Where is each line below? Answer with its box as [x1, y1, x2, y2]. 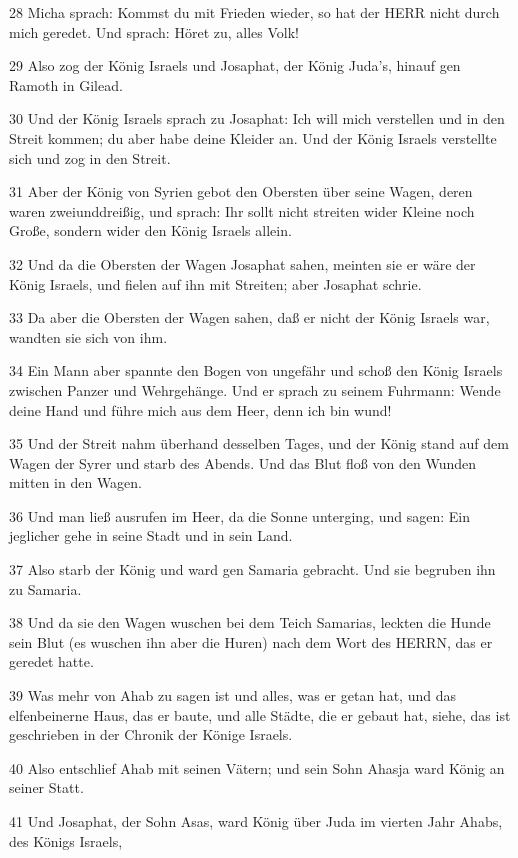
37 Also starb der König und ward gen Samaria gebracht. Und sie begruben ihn [9, 559, 496, 580]
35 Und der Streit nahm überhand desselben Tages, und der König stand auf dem [9, 433, 509, 454]
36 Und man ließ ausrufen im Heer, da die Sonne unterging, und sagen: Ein [9, 505, 470, 526]
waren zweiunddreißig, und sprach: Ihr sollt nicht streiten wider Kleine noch [9, 200, 475, 221]
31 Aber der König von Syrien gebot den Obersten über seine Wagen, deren [9, 181, 473, 202]
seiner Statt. [9, 777, 84, 798]
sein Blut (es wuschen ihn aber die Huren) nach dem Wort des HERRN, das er [9, 631, 493, 652]
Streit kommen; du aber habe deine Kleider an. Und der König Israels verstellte [9, 127, 497, 148]
